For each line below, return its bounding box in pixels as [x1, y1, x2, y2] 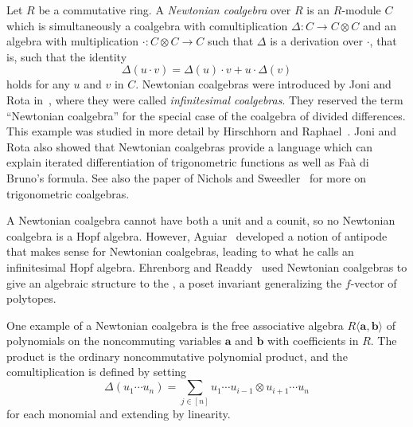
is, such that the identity [6, 48, 127, 65]
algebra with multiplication [6, 33, 139, 49]
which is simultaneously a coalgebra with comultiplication [6, 17, 288, 33]
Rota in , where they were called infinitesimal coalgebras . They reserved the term [6, 91, 403, 108]
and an [362, 17, 396, 33]
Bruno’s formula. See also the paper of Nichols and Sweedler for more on [6, 169, 367, 186]
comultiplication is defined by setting [6, 363, 187, 380]
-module [341, 2, 381, 18]
